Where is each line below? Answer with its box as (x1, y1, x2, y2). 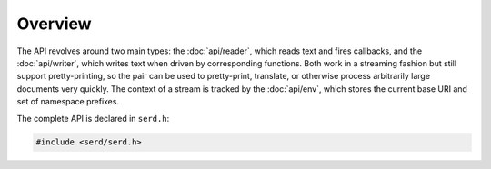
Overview (16, 14, 92, 34)
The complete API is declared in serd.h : (16, 113, 170, 124)
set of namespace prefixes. (16, 96, 120, 107)
